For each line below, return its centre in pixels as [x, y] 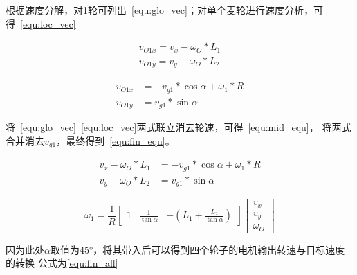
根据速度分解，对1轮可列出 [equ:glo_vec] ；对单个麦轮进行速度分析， [159, 10]
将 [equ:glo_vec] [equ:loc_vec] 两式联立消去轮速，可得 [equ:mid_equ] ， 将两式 [178, 127]
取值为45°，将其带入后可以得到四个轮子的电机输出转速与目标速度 [198, 249]
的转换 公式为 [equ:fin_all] [62, 263]
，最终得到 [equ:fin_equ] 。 [116, 140]
